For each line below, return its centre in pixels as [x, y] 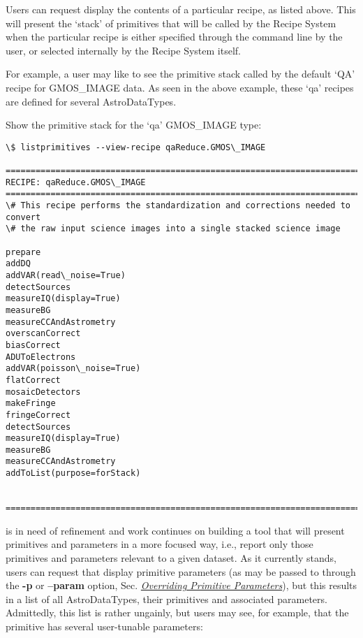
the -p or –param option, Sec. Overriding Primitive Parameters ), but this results [181, 585]
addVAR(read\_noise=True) [66, 275]
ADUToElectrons [41, 357]
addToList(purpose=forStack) [73, 473]
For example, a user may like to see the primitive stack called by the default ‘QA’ [180, 74]
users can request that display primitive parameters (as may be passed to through [181, 571]
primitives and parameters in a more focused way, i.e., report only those [160, 544]
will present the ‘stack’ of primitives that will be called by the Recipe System [171, 23]
